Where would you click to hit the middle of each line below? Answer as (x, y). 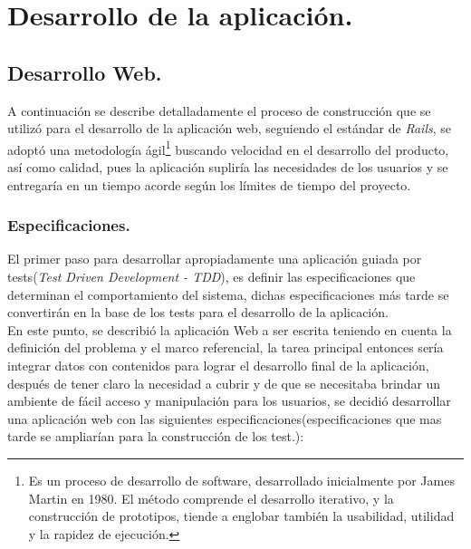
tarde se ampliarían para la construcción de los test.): (156, 436)
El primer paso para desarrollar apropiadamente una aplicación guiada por (215, 259)
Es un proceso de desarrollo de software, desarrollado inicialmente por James (241, 480)
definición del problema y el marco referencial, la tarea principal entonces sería (226, 347)
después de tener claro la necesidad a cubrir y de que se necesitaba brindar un (224, 383)
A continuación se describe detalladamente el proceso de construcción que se (219, 110)
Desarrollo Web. (85, 72)
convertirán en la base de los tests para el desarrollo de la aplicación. (198, 312)
